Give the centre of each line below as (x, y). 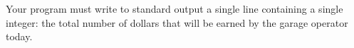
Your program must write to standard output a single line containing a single (175, 8)
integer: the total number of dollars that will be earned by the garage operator (177, 22)
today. (19, 36)
